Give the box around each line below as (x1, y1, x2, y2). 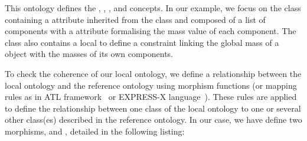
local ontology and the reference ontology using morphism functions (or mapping (5, 79, 297, 91)
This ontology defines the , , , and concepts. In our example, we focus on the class (5, 2, 301, 14)
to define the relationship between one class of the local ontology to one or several (5, 102, 301, 114)
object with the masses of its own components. (5, 48, 174, 60)
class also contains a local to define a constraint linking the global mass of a (5, 36, 279, 48)
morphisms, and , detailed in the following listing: (5, 125, 185, 137)
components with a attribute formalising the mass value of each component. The (5, 25, 296, 37)
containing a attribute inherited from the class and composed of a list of (5, 13, 266, 25)
